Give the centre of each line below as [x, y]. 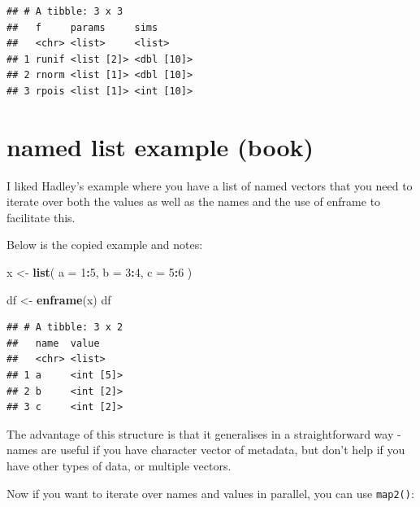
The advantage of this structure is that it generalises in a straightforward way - [204, 433]
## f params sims [82, 27]
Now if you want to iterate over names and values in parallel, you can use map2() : [210, 493]
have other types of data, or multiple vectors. [119, 465]
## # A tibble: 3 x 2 [65, 328]
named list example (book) [160, 146]
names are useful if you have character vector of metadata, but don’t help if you [206, 450]
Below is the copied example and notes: [105, 245]
